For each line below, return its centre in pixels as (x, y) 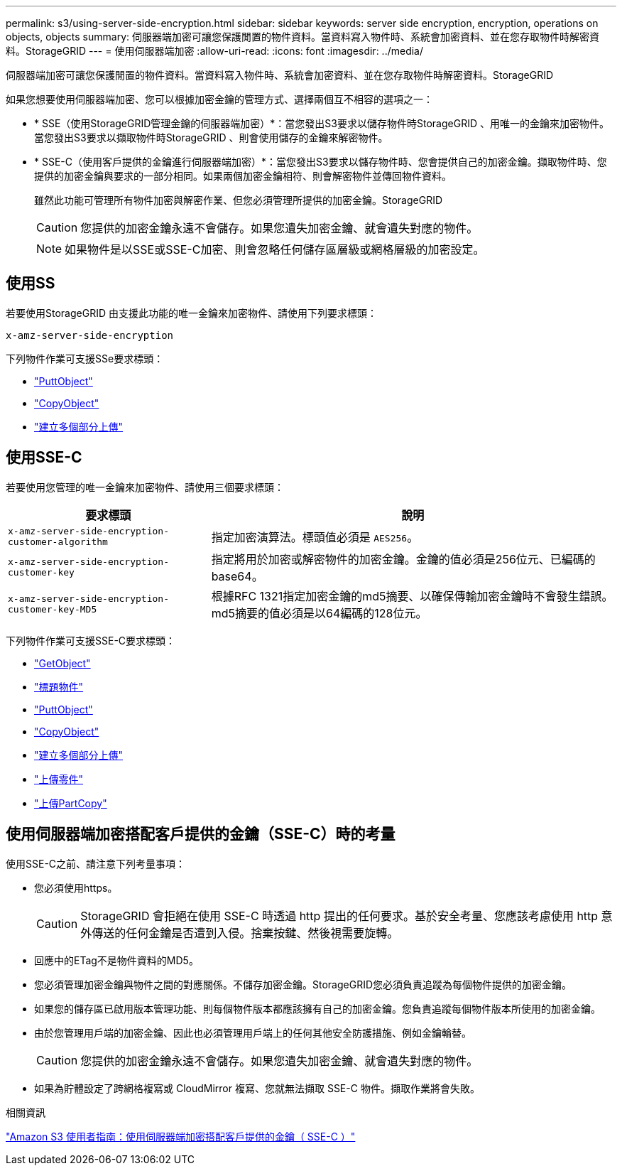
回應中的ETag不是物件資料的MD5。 (116, 960)
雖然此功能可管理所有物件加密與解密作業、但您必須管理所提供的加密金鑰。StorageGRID (239, 200)
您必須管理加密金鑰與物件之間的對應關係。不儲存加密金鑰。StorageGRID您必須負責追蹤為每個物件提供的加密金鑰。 (303, 984)
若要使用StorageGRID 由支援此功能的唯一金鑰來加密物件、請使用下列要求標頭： (191, 313)
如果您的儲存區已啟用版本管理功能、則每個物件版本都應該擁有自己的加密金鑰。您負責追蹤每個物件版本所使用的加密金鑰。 (317, 1008)
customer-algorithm (58, 541)
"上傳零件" (59, 779)
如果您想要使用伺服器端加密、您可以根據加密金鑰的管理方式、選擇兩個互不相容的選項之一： (219, 99)
